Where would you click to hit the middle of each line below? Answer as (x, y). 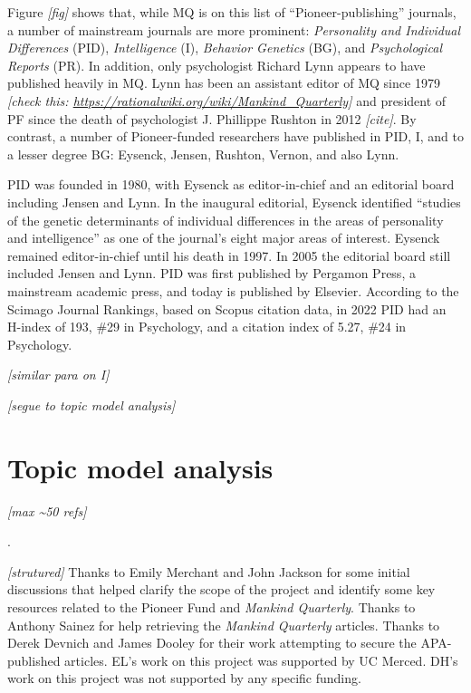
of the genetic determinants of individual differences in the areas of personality (226, 220)
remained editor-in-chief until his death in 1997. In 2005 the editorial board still (229, 255)
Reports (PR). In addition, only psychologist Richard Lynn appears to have (216, 65)
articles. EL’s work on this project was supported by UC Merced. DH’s (261, 660)
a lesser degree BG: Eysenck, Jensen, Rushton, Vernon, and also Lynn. (203, 154)
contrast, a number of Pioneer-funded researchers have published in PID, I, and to (235, 136)
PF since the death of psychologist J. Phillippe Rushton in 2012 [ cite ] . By (212, 118)
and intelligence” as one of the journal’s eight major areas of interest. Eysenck (224, 238)
